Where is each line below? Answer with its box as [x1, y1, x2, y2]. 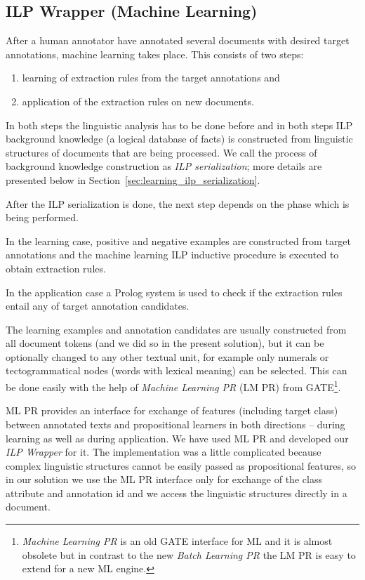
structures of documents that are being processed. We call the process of [6, 145, 317, 159]
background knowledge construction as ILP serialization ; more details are [6, 159, 322, 173]
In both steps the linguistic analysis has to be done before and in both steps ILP [6, 117, 353, 132]
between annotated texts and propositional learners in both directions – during [6, 416, 345, 431]
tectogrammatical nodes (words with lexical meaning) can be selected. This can [6, 363, 347, 378]
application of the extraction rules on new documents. [22, 93, 254, 108]
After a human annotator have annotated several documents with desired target [6, 33, 350, 48]
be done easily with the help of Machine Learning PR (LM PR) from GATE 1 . [6, 378, 341, 394]
